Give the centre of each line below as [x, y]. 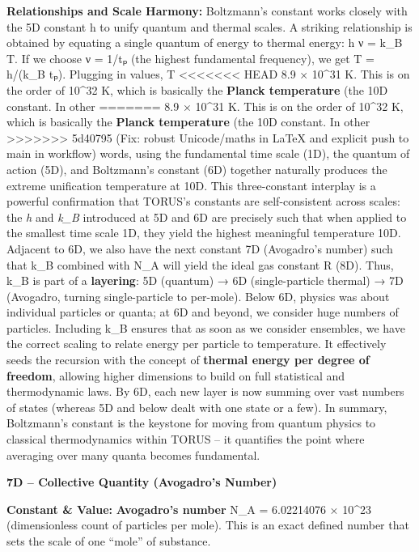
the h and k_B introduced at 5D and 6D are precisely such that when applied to [207, 217]
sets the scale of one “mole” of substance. [109, 541]
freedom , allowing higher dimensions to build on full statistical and [176, 375]
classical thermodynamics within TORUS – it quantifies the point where [186, 439]
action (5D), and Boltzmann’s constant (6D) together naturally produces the [197, 169]
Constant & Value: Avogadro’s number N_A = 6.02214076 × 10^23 [189, 509]
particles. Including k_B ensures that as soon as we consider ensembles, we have [206, 327]
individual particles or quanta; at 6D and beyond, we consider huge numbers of [203, 312]
